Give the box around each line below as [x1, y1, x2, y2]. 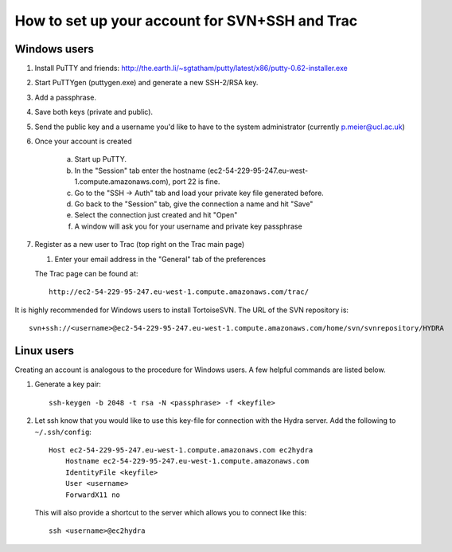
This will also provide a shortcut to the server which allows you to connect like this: [34, 507, 306, 517]
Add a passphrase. [34, 92, 97, 102]
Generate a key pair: [34, 379, 101, 390]
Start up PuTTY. [74, 155, 127, 164]
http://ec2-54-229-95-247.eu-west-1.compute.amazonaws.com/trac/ [49, 288, 310, 296]
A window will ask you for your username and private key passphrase [74, 221, 302, 231]
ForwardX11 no [64, 490, 121, 499]
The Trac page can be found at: [34, 268, 138, 278]
